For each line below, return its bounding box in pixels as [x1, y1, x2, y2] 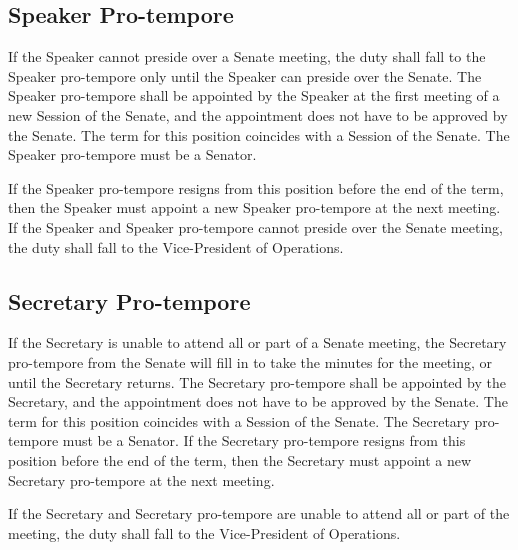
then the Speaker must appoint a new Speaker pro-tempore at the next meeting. [8, 197, 501, 218]
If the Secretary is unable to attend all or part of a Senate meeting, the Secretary [8, 332, 507, 353]
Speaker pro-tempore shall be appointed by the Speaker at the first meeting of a [8, 85, 500, 106]
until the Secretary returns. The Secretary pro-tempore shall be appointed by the [8, 371, 506, 392]
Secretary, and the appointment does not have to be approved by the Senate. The [8, 391, 508, 412]
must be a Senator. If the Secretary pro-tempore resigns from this [62, 430, 466, 451]
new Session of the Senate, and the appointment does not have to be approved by [8, 104, 508, 125]
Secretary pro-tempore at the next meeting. [8, 469, 275, 490]
